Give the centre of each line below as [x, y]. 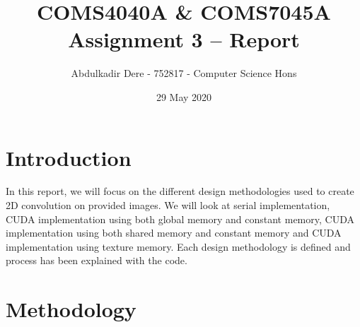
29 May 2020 [184, 96]
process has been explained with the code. [97, 260]
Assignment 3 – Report [184, 39]
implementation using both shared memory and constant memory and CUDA [174, 233]
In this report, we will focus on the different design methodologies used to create [180, 191]
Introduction [69, 157]
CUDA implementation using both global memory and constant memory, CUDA [180, 219]
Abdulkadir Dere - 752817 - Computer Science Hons [184, 73]
